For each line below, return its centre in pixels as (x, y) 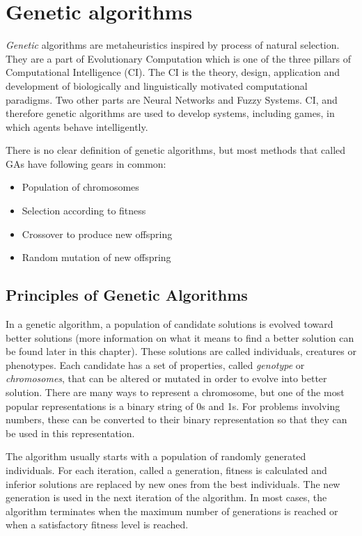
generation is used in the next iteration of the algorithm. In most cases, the (166, 497)
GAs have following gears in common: (86, 163)
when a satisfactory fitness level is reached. (97, 525)
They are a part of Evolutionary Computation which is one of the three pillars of (179, 58)
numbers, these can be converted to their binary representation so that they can (176, 419)
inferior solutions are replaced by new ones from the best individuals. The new (173, 483)
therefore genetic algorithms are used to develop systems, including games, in (170, 113)
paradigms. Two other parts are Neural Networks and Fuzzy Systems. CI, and (172, 99)
